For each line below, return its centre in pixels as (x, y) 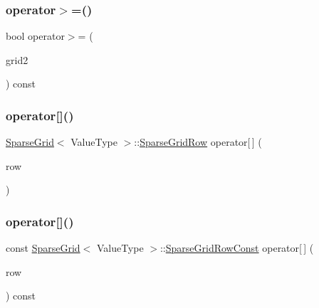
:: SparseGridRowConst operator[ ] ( (237, 248)
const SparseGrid (43, 248)
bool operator (35, 36)
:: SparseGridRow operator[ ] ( (198, 142)
